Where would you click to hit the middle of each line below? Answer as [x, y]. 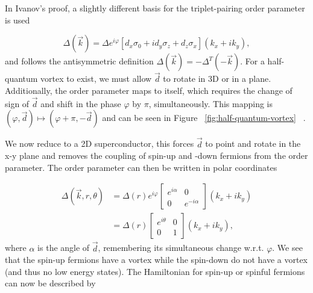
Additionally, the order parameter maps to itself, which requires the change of [149, 90]
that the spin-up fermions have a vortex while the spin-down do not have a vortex [156, 260]
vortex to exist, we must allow [96, 79]
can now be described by [50, 283]
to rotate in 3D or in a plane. [217, 79]
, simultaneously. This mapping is [211, 103]
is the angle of [64, 248]
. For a [252, 61]
